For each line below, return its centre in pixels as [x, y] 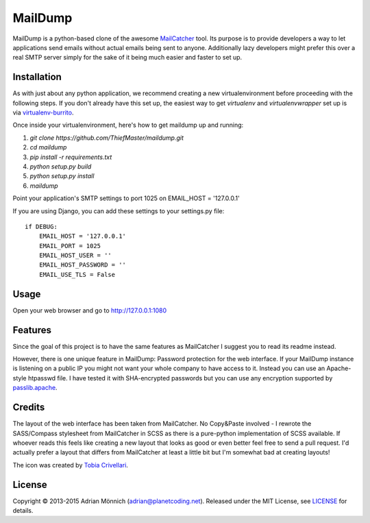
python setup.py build [61, 166]
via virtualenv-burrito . [43, 112]
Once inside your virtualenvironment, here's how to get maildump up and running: [128, 125]
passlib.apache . [35, 388]
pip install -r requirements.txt [71, 157]
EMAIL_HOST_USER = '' [75, 256]
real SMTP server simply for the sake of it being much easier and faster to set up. [127, 58]
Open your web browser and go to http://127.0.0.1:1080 [90, 310]
